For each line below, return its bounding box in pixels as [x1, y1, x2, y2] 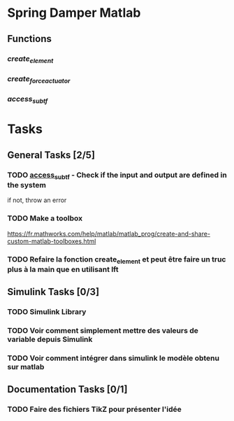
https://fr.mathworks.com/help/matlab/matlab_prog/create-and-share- [7, 229, 211, 238]
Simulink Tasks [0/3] [7, 286, 100, 298]
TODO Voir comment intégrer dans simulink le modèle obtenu [7, 353, 220, 363]
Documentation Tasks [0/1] [7, 383, 128, 396]
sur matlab [7, 362, 45, 371]
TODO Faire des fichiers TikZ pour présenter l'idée [7, 404, 182, 414]
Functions [7, 33, 52, 45]
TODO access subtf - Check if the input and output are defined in [7, 170, 227, 181]
